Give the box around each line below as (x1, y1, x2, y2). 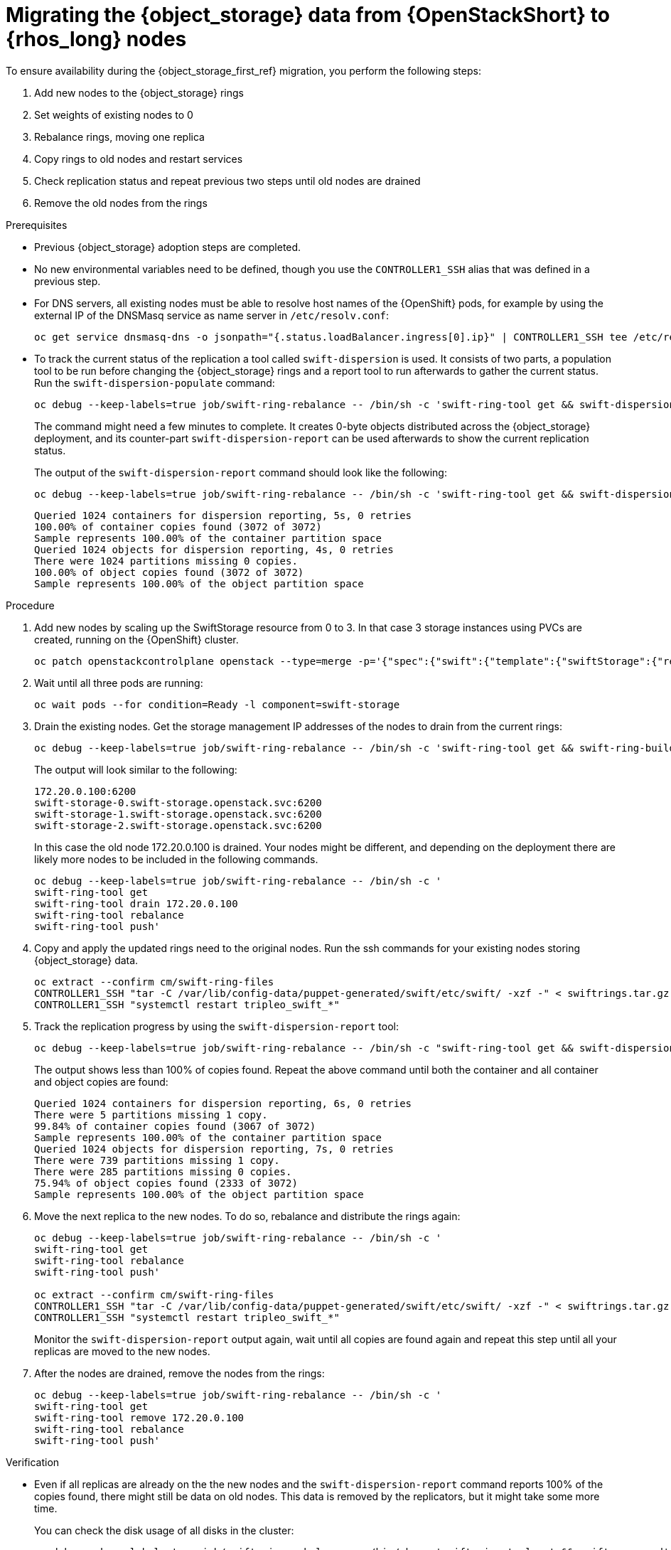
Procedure (6, 599, 55, 611)
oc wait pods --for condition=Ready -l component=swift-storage (34, 698, 400, 710)
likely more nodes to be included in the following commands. (34, 852, 318, 865)
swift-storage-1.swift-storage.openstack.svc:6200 (34, 808, 322, 820)
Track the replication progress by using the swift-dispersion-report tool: (34, 1020, 399, 1032)
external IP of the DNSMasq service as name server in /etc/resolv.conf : (34, 309, 390, 321)
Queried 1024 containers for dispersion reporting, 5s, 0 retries (34, 509, 412, 521)
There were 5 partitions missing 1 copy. (34, 1108, 268, 1121)
